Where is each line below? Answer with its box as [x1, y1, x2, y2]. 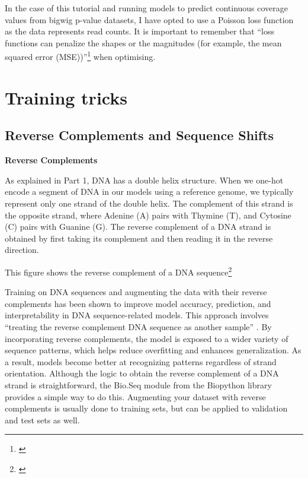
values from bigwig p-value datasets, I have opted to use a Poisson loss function [5, 13, 294, 26]
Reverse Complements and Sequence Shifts [5, 126, 274, 144]
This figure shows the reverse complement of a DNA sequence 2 [5, 264, 232, 278]
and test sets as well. [5, 413, 80, 426]
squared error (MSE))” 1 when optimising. [5, 49, 156, 63]
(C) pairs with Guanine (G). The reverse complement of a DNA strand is [5, 220, 271, 233]
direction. [5, 243, 39, 256]
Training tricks [5, 85, 127, 109]
